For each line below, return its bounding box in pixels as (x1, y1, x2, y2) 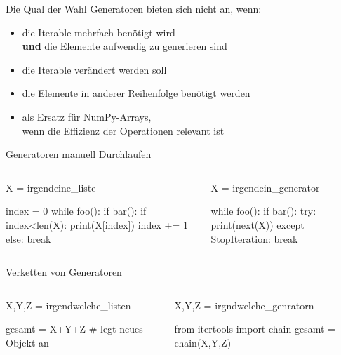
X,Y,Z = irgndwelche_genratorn (174, 297, 314, 312)
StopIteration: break (210, 231, 298, 246)
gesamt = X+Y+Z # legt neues (6, 321, 143, 336)
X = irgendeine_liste (6, 180, 96, 194)
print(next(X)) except (210, 217, 305, 232)
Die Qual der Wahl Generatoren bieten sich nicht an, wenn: (6, 1, 262, 15)
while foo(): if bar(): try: (210, 203, 316, 218)
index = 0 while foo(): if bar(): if (6, 203, 147, 218)
